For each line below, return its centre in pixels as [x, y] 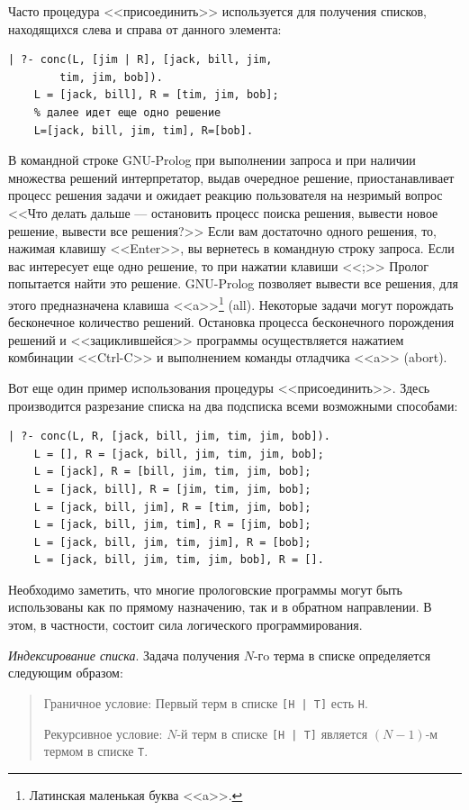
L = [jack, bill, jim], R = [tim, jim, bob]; [172, 507]
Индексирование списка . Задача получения [124, 655]
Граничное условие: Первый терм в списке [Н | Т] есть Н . [206, 702]
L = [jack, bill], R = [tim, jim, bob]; [156, 95]
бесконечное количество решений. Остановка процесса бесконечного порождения [231, 322]
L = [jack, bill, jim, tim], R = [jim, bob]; [172, 525]
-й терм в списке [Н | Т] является [272, 733]
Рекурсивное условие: [103, 733]
